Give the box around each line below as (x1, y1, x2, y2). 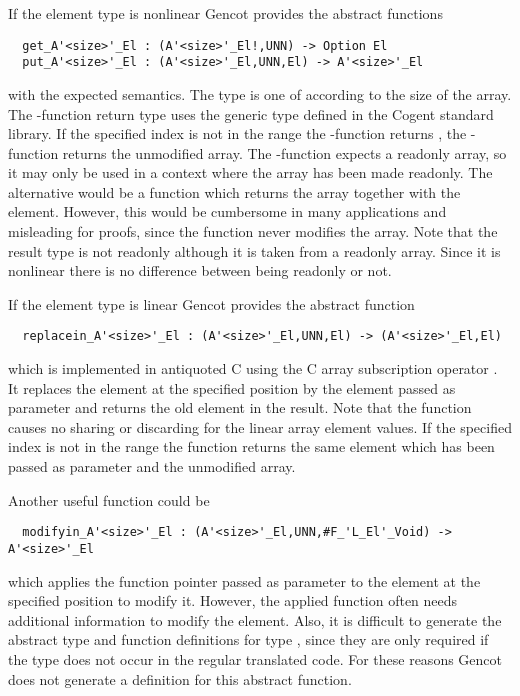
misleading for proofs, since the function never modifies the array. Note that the (8, 221, 498, 242)
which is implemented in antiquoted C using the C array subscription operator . (8, 358, 498, 379)
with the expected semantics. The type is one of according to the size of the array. (8, 83, 512, 104)
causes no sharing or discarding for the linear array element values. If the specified (8, 416, 512, 437)
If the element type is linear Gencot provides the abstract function (8, 293, 415, 314)
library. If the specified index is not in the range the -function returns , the (8, 123, 467, 144)
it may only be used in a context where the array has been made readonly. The (8, 162, 493, 183)
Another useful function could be (8, 489, 210, 510)
